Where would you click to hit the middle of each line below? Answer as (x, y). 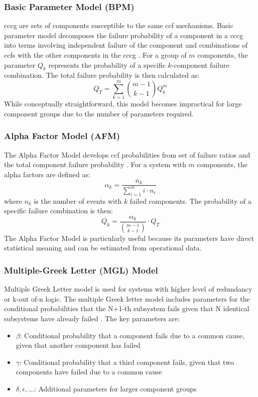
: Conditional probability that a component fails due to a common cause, (132, 335)
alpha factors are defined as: (47, 174)
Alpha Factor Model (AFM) (62, 136)
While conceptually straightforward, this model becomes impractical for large (123, 104)
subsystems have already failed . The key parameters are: (92, 318)
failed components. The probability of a (190, 201)
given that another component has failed (78, 345)
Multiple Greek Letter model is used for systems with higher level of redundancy (128, 289)
